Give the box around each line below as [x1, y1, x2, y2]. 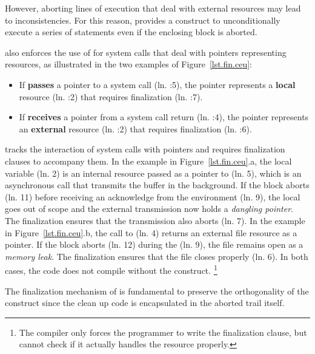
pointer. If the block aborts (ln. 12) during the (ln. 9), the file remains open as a [5, 238, 303, 251]
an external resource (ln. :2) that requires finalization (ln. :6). [19, 122, 252, 135]
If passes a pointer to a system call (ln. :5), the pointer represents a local [19, 78, 296, 90]
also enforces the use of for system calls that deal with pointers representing [5, 46, 287, 58]
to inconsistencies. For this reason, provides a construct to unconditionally [5, 13, 280, 26]
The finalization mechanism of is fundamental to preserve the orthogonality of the [5, 284, 309, 297]
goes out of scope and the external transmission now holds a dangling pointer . [5, 202, 293, 215]
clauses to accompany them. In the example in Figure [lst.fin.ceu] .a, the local [5, 154, 292, 167]
